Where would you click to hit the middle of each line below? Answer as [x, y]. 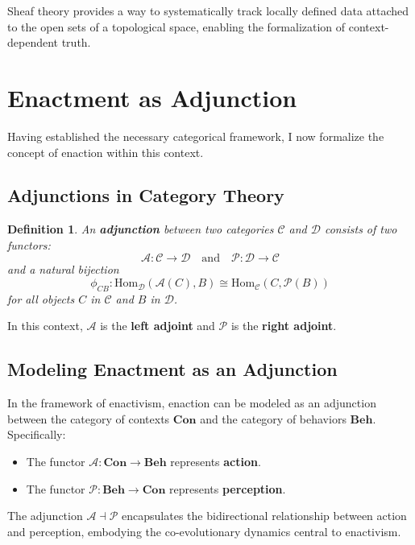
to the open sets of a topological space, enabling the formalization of [176, 26]
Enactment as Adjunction [152, 97]
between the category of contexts [89, 418]
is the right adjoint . [284, 326]
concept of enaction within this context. [106, 152]
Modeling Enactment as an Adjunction [172, 369]
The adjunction [45, 516]
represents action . [216, 462]
